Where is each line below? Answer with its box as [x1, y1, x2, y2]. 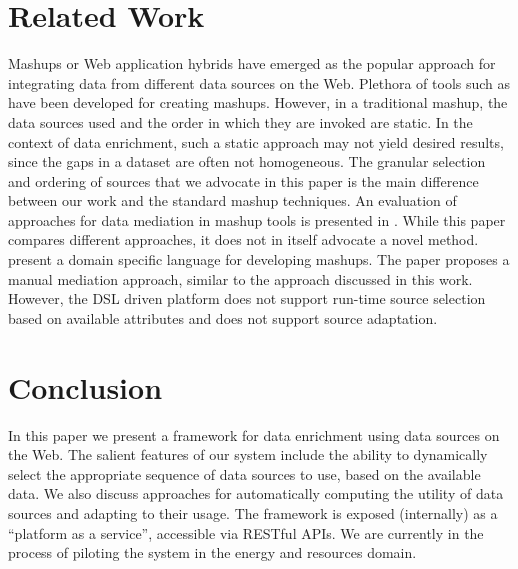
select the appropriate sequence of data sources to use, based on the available [8, 463, 481, 484]
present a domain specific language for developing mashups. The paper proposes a [8, 249, 510, 270]
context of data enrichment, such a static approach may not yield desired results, [8, 131, 504, 152]
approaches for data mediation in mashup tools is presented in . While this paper [8, 209, 506, 230]
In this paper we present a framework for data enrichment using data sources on [8, 424, 500, 445]
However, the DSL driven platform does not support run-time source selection [8, 288, 486, 309]
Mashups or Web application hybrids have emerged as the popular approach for [8, 53, 496, 74]
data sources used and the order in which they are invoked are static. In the [8, 111, 473, 132]
